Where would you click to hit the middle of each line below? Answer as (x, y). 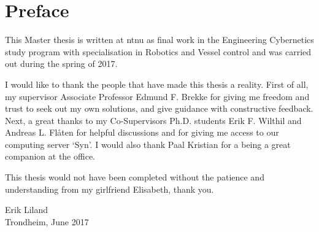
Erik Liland (27, 210)
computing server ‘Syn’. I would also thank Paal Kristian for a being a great (148, 144)
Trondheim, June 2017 (47, 221)
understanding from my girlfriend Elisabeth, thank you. (110, 189)
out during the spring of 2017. (61, 64)
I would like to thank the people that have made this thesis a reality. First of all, (157, 84)
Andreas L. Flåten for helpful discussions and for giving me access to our (142, 132)
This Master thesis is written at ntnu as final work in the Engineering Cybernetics (159, 40)
